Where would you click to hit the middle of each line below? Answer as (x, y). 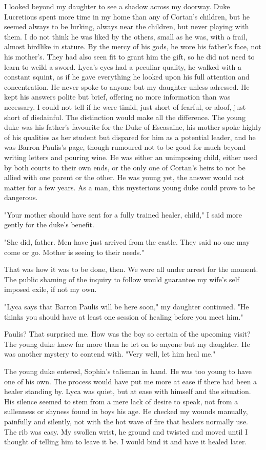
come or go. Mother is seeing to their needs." (74, 252)
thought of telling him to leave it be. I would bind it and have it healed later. (126, 442)
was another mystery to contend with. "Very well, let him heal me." (110, 354)
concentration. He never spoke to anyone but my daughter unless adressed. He (127, 86)
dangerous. (21, 197)
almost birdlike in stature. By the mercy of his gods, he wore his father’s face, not (133, 46)
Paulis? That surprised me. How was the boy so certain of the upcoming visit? (127, 334)
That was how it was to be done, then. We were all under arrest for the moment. (131, 269)
